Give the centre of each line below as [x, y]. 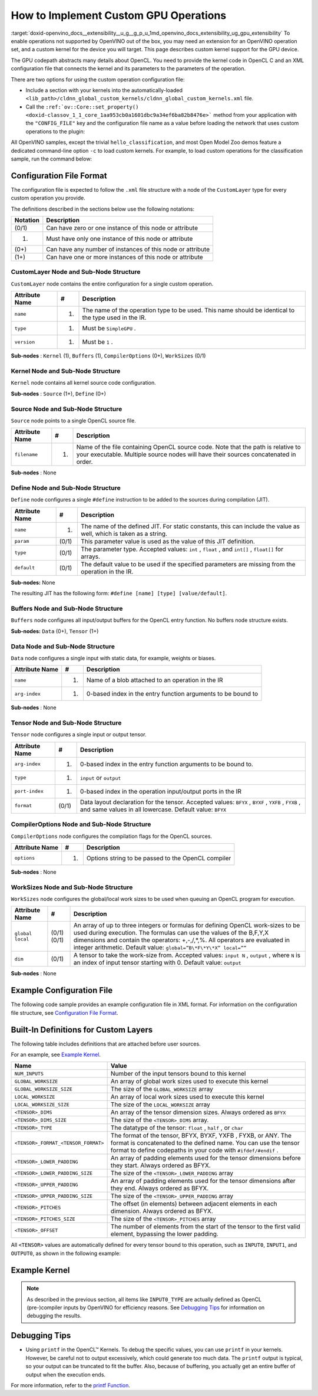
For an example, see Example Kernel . [56, 1055]
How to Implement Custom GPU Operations [119, 15]
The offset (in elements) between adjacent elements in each [194, 1204]
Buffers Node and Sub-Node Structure [67, 608]
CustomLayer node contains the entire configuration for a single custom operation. [112, 284]
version [25, 342]
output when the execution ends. [66, 1374]
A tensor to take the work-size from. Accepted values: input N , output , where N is [187, 955]
